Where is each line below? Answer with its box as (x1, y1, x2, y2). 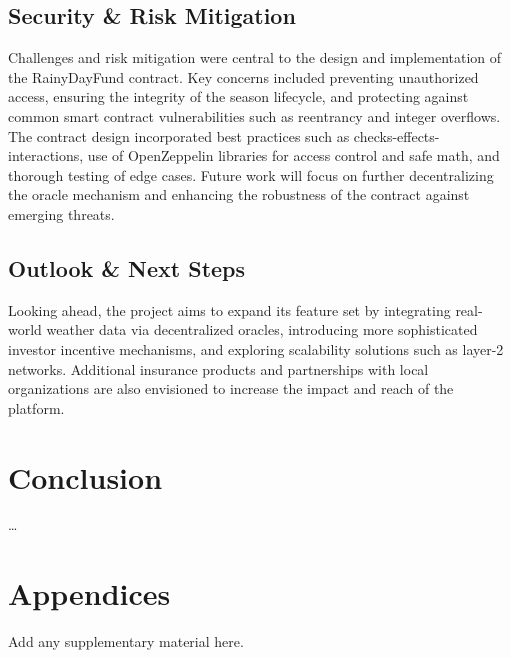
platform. (8, 397, 65, 418)
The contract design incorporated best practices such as (8, 125, 350, 146)
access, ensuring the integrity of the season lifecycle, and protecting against (8, 86, 469, 107)
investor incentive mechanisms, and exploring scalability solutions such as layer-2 (8, 338, 504, 359)
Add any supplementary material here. (8, 631, 244, 652)
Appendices (8, 573, 171, 614)
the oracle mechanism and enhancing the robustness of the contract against (8, 184, 470, 205)
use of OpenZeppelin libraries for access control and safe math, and (87, 145, 500, 166)
